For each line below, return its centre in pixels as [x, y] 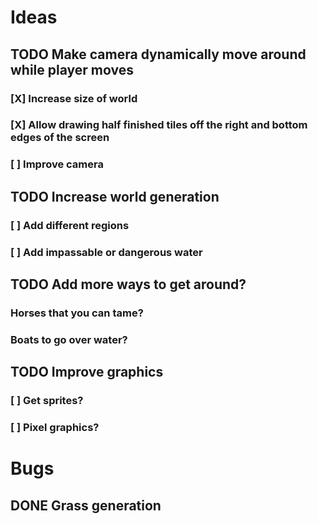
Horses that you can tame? [77, 313]
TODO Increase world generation [115, 196]
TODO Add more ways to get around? [128, 284]
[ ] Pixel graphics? [55, 428]
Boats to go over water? [69, 339]
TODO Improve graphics [87, 372]
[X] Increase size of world [74, 98]
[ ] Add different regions [70, 225]
